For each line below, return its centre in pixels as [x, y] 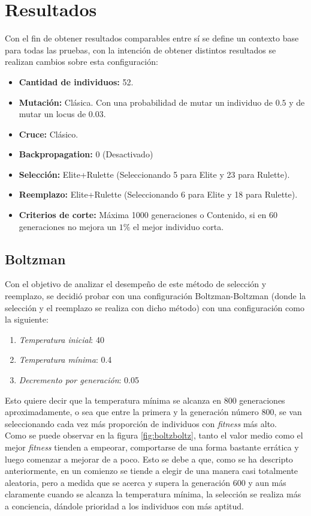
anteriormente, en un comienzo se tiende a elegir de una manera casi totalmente [152, 471]
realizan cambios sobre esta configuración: [81, 62]
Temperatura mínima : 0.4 [65, 360]
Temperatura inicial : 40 [61, 339]
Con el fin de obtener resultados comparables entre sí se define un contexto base [152, 38]
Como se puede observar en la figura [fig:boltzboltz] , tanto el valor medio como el [154, 435]
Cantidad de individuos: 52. [76, 81]
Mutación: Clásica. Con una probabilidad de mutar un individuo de [146, 102]
